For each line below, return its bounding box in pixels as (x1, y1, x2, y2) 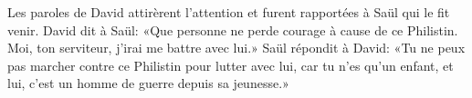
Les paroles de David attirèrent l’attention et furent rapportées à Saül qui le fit (7, 3, 450, 21)
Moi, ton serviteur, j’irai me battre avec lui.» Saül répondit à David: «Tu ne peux (7, 38, 466, 57)
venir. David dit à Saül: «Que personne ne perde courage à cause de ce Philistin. (7, 20, 458, 39)
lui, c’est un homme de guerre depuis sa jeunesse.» (7, 73, 289, 93)
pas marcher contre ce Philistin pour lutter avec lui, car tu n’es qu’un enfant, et (7, 55, 454, 74)
